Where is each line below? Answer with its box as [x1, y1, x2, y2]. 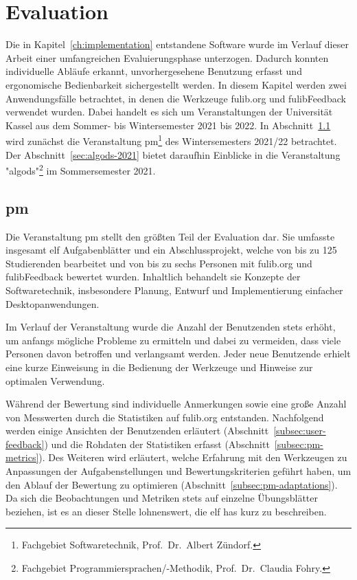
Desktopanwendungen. [5, 296, 100, 311]
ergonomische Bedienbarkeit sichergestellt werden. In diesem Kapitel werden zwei [5, 77, 347, 91]
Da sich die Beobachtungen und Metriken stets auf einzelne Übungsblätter [5, 491, 318, 505]
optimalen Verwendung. [5, 373, 105, 388]
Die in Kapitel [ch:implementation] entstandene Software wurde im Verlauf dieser [5, 37, 349, 52]
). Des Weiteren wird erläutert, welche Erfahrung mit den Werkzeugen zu [38, 450, 347, 465]
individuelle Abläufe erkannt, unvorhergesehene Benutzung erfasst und [5, 64, 302, 78]
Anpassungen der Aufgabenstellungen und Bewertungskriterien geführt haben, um [5, 464, 352, 478]
